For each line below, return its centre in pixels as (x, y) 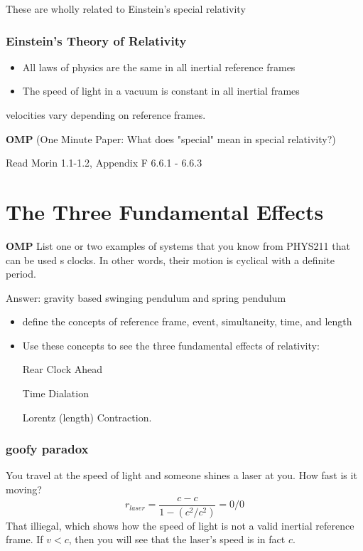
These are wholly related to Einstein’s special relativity (126, 9)
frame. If (25, 539)
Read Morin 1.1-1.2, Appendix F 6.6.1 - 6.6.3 (104, 163)
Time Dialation (55, 393)
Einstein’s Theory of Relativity (96, 40)
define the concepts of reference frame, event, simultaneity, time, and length (187, 321)
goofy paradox (47, 449)
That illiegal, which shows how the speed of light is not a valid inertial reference (180, 525)
